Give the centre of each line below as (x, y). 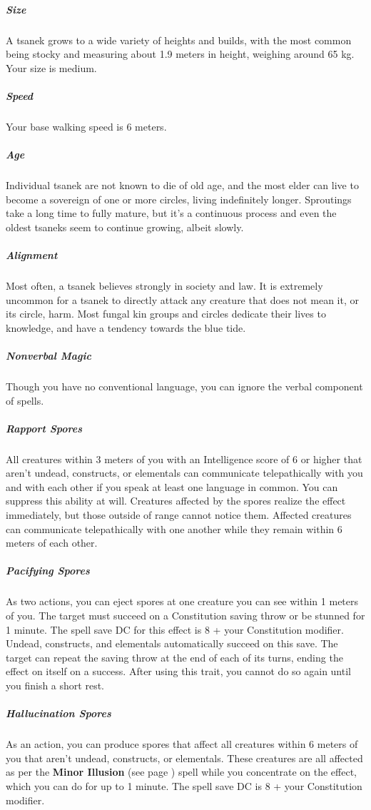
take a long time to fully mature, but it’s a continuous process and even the (171, 213)
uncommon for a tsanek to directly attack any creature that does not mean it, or (182, 299)
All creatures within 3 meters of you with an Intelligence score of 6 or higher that (184, 459)
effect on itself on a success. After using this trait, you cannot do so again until (178, 671)
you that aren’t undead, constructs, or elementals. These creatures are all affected (184, 758)
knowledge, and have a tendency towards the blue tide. (126, 327)
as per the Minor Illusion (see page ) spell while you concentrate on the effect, (182, 772)
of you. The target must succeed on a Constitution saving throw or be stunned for (185, 615)
